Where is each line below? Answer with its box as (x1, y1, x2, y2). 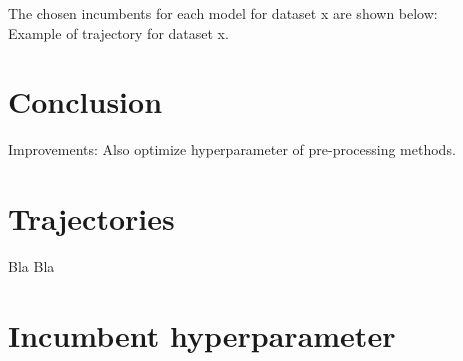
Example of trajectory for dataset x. (8, 22, 229, 43)
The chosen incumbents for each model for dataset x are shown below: (8, 3, 438, 23)
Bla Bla (8, 256, 55, 277)
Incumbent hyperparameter (8, 314, 396, 355)
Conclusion (8, 81, 163, 122)
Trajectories (8, 198, 175, 239)
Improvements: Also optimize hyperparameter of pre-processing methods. (8, 139, 456, 160)
